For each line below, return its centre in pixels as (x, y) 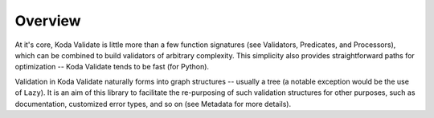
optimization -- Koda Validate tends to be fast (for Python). (112, 67)
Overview (48, 21)
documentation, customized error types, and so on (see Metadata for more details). (153, 104)
